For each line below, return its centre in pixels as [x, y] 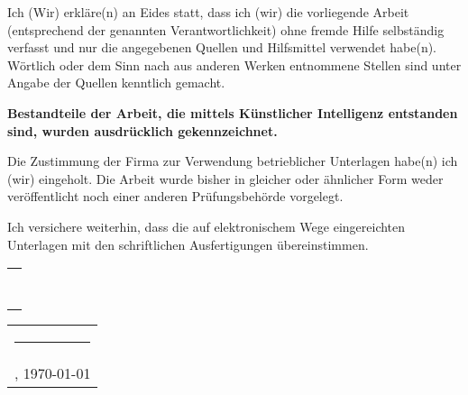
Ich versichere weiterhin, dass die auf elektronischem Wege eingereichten [206, 226]
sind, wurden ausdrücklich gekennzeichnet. [142, 130]
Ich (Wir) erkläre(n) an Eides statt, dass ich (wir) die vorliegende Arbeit [208, 12]
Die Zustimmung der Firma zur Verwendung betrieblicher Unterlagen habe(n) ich [233, 161]
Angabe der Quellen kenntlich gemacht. [116, 83]
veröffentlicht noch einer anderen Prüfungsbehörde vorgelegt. [175, 196]
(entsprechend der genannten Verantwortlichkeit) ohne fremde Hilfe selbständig [226, 29]
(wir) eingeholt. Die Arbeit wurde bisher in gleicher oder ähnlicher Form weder [225, 178]
